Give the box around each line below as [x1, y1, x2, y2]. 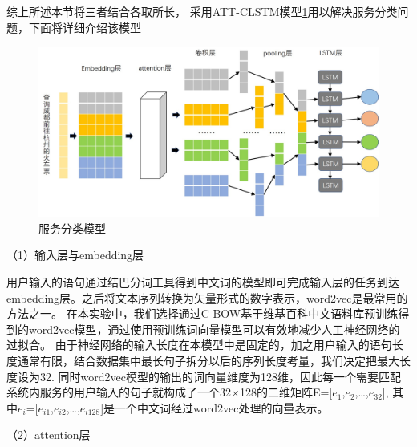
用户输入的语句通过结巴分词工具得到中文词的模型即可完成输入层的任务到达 [6, 273, 399, 290]
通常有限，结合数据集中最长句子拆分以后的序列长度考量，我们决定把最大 [17, 352, 399, 368]
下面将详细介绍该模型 [28, 18, 141, 35]
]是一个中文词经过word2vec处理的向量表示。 [100, 399, 329, 416]
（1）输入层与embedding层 [6, 246, 144, 263]
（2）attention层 [6, 426, 91, 443]
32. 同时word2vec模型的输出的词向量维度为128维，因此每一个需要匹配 [39, 368, 401, 384]
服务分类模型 [38, 219, 106, 236]
